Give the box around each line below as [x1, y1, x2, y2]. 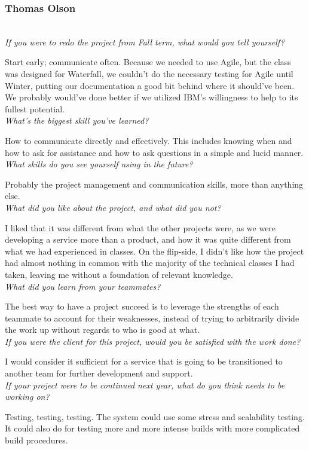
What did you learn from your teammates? [5, 280, 161, 292]
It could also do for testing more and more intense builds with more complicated [5, 422, 300, 434]
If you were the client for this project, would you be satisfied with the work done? [5, 335, 301, 347]
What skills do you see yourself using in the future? [5, 158, 193, 170]
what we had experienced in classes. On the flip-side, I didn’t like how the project [5, 244, 304, 257]
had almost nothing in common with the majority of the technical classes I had [5, 256, 295, 269]
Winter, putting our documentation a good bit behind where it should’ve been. [5, 79, 295, 91]
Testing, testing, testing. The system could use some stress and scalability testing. [5, 410, 305, 423]
